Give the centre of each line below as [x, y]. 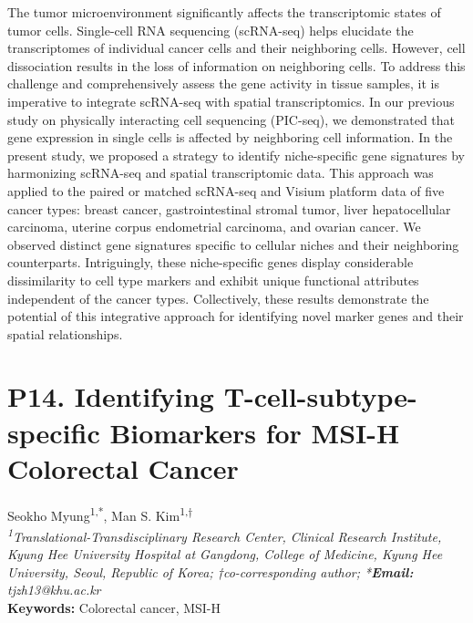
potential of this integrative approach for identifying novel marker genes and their [236, 316]
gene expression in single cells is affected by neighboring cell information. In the [230, 137]
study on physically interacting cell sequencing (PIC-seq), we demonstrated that [231, 119]
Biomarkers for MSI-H [255, 432]
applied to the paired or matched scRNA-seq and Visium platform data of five [226, 190]
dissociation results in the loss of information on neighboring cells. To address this [236, 65]
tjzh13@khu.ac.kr [54, 590]
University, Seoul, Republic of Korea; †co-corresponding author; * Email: [211, 571]
